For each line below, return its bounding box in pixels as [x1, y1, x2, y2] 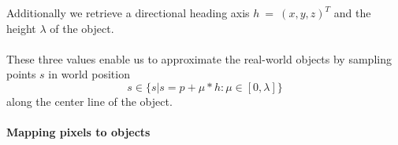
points [6, 66, 36, 82]
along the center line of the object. [6, 92, 173, 109]
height [6, 20, 36, 36]
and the [333, 5, 371, 20]
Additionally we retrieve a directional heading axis [6, 5, 250, 20]
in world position [48, 66, 130, 82]
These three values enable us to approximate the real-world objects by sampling [6, 50, 392, 67]
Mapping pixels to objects [6, 124, 151, 140]
